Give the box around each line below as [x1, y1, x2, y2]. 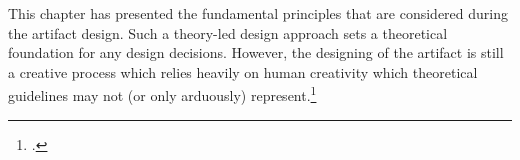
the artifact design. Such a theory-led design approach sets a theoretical [8, 22, 448, 43]
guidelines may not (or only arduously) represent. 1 [8, 82, 317, 106]
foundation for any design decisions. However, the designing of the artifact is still [8, 42, 504, 63]
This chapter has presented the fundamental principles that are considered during [8, 3, 508, 23]
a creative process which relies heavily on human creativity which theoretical [8, 61, 478, 82]
